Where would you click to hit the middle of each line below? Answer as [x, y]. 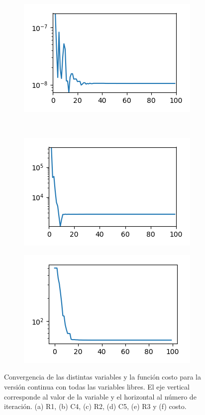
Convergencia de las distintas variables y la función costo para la [102, 377]
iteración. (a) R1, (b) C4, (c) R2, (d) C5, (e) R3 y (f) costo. [95, 406]
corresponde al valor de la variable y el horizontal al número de [100, 396]
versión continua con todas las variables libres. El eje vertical [97, 386]
